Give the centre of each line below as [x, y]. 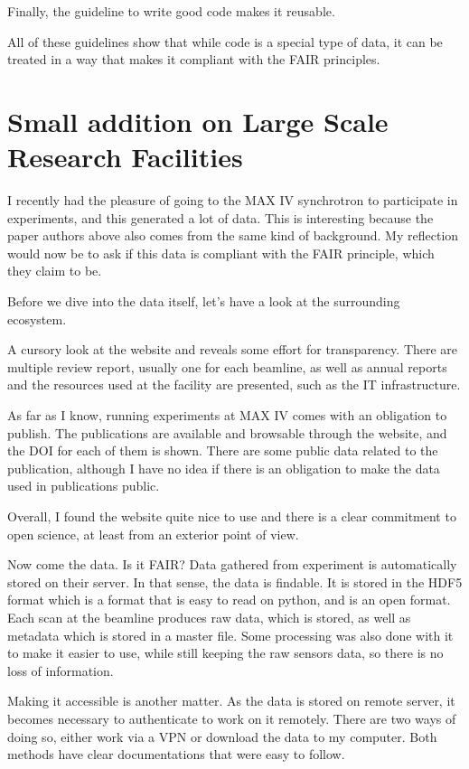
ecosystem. [37, 319]
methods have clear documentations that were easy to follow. [176, 754]
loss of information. [61, 670]
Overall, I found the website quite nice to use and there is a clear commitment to [232, 516]
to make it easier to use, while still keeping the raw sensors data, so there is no [225, 653]
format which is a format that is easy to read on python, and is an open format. [229, 600]
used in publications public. [84, 486]
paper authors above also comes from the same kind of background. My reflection [233, 235]
